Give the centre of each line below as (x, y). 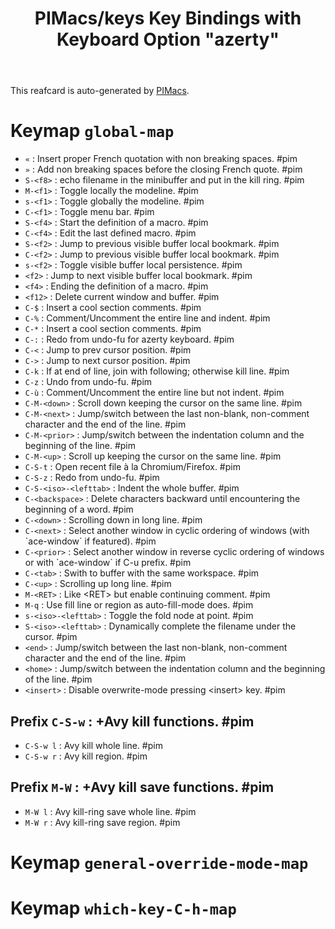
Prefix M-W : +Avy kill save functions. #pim (142, 787)
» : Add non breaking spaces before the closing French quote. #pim (163, 169)
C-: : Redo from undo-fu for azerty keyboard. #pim (129, 339)
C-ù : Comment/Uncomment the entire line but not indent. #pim (154, 393)
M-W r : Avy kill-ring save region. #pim (102, 822)
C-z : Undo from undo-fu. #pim (88, 382)
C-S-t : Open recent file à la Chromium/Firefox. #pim (132, 467)
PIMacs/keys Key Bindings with (168, 18)
